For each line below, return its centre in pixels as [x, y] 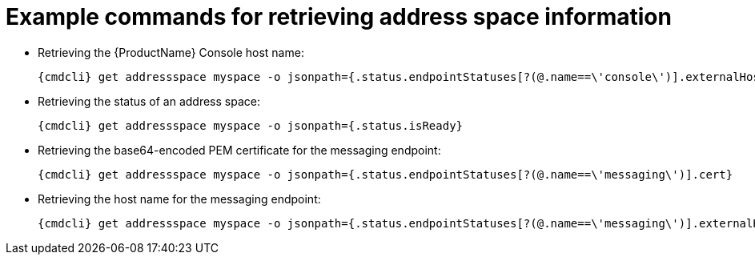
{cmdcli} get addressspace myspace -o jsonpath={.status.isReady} [251, 125]
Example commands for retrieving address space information [339, 17]
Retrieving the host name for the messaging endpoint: [179, 199]
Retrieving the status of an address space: [149, 101]
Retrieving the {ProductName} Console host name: [171, 52]
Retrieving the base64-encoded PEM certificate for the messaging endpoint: [239, 150]
